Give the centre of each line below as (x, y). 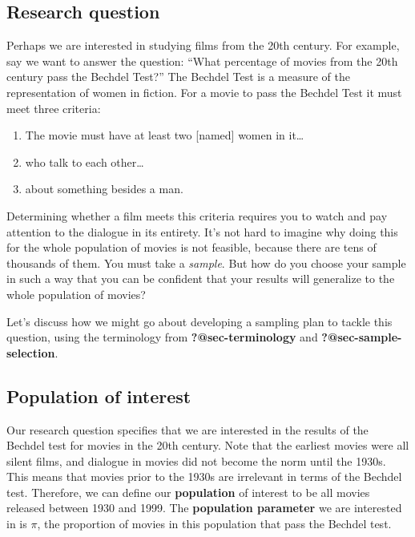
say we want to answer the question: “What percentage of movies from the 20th (202, 61)
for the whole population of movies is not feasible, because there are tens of (191, 247)
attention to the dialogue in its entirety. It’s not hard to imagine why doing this (202, 231)
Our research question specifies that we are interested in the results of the (187, 429)
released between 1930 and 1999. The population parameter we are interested (204, 508)
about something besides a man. (104, 189)
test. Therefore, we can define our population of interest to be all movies (188, 492)
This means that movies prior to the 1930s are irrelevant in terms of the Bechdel (204, 476)
